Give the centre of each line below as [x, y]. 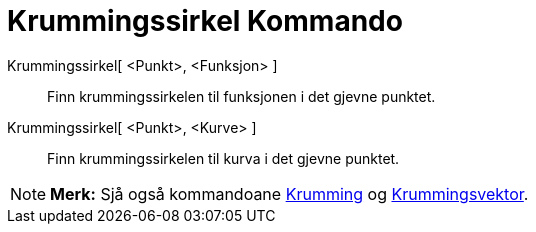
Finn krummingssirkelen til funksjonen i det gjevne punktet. [241, 96]
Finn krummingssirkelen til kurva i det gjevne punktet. [223, 158]
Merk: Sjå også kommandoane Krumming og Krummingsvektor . [289, 193]
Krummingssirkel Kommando [205, 21]
